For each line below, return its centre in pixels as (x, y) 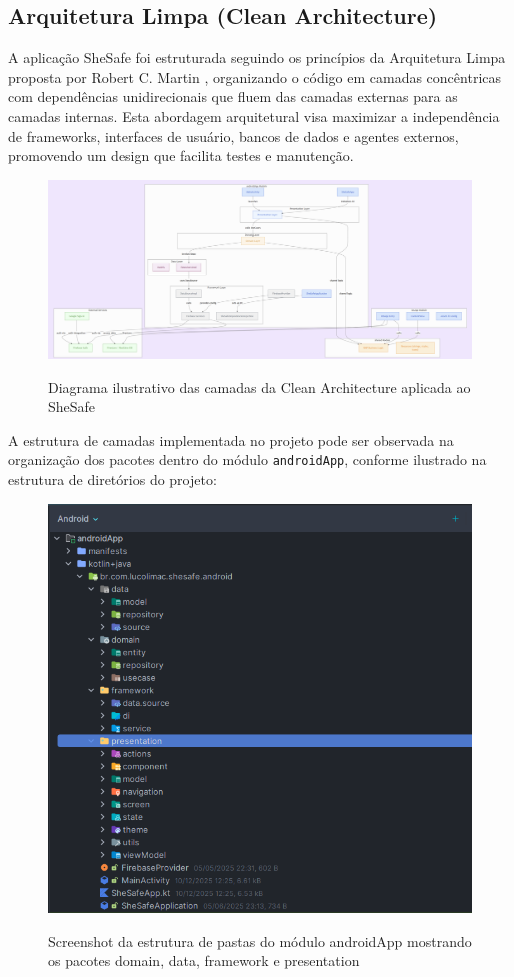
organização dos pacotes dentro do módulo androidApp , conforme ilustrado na (247, 459)
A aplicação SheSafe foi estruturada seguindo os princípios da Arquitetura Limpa (257, 57)
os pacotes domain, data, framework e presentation (204, 960)
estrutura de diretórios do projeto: (112, 479)
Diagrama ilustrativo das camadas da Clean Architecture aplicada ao (259, 386)
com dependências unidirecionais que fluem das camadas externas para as (233, 96)
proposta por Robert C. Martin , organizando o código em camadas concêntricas (255, 76)
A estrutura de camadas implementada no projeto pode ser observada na (231, 439)
